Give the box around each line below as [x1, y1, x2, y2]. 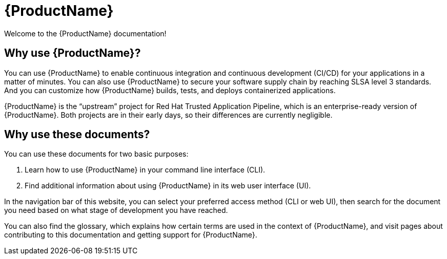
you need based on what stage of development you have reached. [4, 206, 228, 215]
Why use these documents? [4, 128, 150, 141]
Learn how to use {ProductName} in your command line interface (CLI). [25, 165, 266, 175]
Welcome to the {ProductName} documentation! [4, 29, 167, 38]
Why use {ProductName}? [4, 47, 141, 60]
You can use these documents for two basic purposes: [4, 149, 189, 159]
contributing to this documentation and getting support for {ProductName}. [4, 230, 257, 240]
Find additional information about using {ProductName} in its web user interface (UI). [25, 181, 311, 190]
